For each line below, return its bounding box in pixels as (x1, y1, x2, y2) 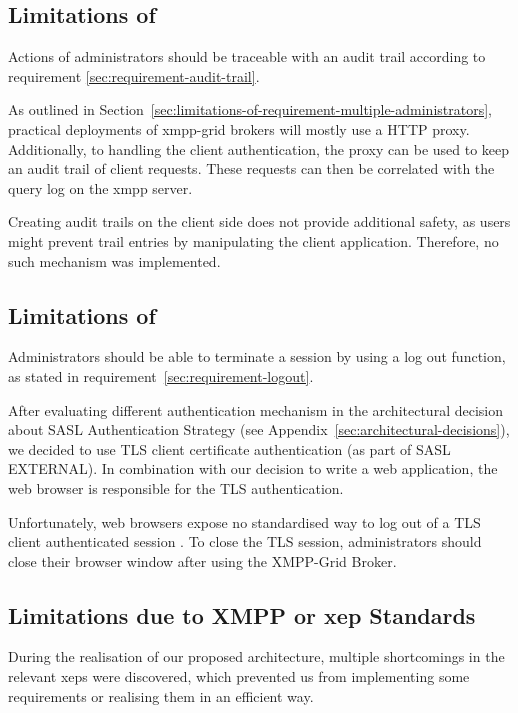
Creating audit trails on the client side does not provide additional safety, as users (8, 211, 511, 232)
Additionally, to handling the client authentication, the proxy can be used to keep (8, 138, 510, 159)
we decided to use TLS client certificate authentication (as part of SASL (8, 438, 451, 459)
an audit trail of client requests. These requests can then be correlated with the (8, 158, 495, 179)
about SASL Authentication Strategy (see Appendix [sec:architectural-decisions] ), (8, 419, 510, 440)
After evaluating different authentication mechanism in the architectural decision (8, 399, 503, 420)
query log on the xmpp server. (8, 177, 193, 198)
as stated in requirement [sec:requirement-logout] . (8, 365, 314, 386)
